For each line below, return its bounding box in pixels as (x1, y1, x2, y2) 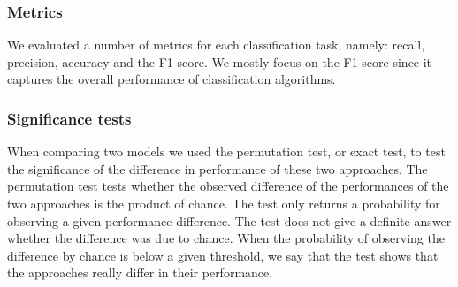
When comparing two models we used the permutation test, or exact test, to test (7, 142, 446, 161)
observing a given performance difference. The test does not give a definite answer (7, 211, 452, 230)
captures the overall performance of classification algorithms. (7, 70, 336, 88)
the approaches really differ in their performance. (7, 263, 273, 282)
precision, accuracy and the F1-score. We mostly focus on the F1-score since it (7, 52, 432, 71)
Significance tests (7, 107, 132, 129)
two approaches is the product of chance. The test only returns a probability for (7, 194, 440, 212)
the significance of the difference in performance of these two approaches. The (7, 159, 428, 177)
